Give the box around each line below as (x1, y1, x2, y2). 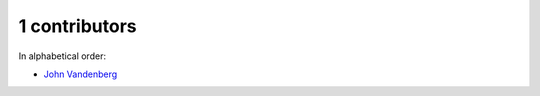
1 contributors (18, 15, 137, 37)
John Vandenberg (43, 68, 118, 80)
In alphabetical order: (18, 50, 107, 62)
